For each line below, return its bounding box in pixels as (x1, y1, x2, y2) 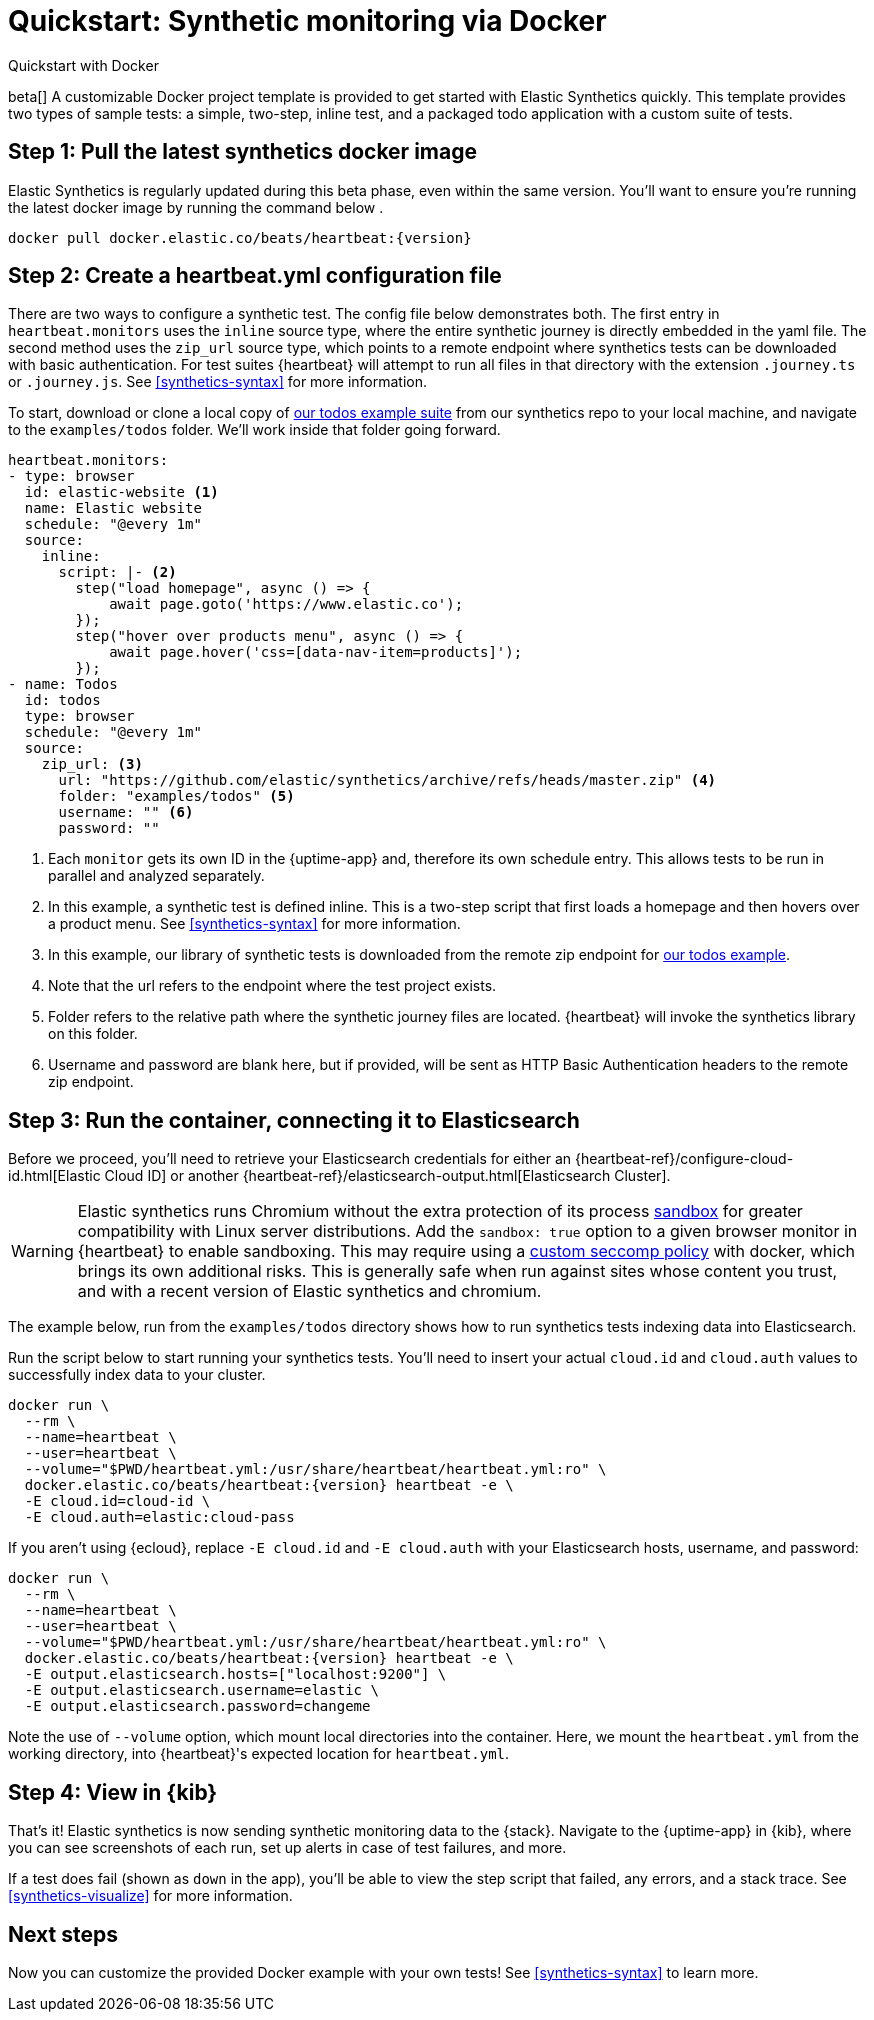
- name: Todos (8, 676, 118, 693)
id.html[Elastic (8, 1167, 101, 1185)
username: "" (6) (58, 804, 194, 821)
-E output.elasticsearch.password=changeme (24, 1698, 371, 1715)
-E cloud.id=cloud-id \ (24, 1493, 211, 1510)
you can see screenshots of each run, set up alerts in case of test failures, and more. (8, 1839, 567, 1857)
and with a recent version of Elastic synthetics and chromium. (77, 1281, 542, 1302)
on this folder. (48, 1025, 138, 1043)
